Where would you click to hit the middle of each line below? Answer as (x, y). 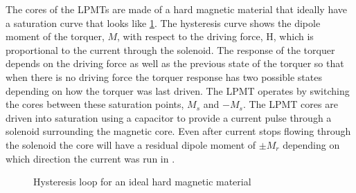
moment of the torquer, (55, 36)
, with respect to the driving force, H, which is (215, 36)
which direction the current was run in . (90, 158)
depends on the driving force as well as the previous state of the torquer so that (175, 63)
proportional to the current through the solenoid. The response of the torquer (170, 49)
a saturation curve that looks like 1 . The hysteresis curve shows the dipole (163, 22)
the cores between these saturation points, (95, 104)
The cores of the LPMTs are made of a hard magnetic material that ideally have (177, 9)
